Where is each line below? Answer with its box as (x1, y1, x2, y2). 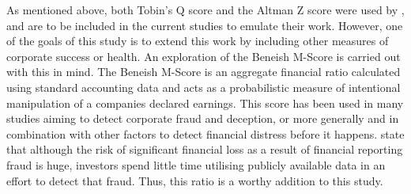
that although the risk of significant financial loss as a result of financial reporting (6, 141, 403, 158)
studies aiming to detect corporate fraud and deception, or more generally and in (6, 110, 399, 127)
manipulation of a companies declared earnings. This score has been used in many (6, 94, 404, 111)
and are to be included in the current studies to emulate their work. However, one (6, 17, 403, 33)
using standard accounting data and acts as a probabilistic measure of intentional (6, 78, 401, 95)
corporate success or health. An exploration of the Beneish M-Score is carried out (6, 48, 401, 64)
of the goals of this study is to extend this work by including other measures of (6, 32, 389, 49)
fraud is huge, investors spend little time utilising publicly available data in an (6, 156, 386, 173)
